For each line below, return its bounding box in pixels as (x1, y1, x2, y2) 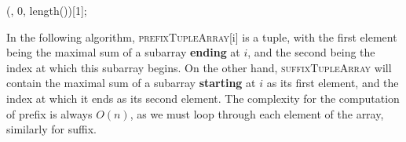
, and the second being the (247, 44, 375, 60)
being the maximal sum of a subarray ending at (6, 44, 240, 60)
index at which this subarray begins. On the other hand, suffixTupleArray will (6, 59, 392, 75)
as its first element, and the (266, 75, 399, 91)
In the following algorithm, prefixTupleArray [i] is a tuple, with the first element (6, 28, 397, 45)
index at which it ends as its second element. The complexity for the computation (6, 89, 400, 106)
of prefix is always (6, 105, 93, 122)
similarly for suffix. (6, 121, 97, 137)
